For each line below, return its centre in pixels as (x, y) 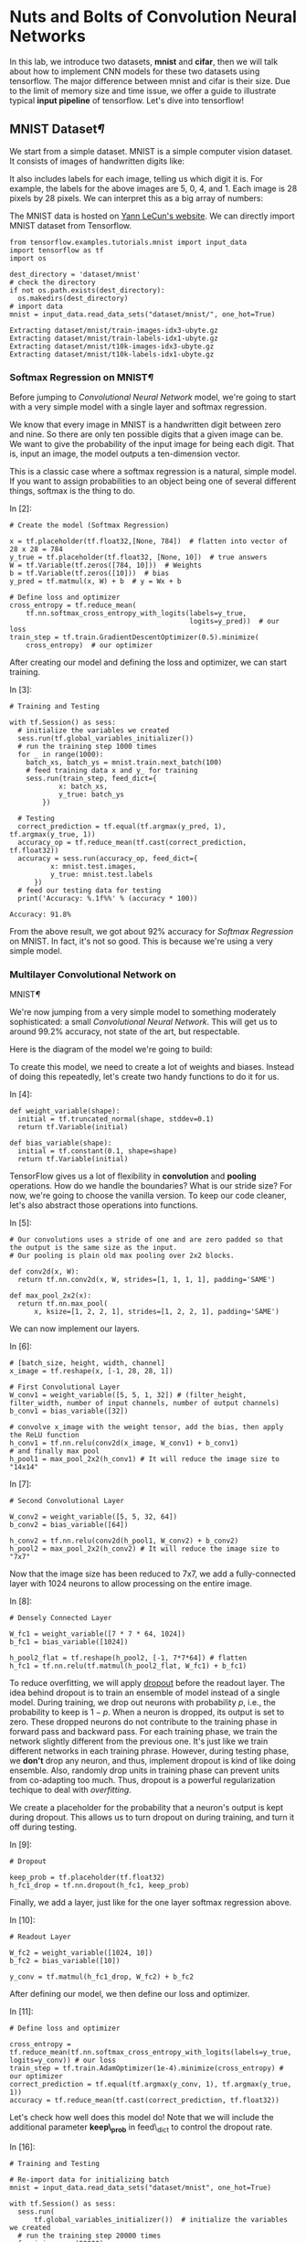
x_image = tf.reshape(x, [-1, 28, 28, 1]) (91, 1372)
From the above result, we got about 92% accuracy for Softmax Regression (152, 932)
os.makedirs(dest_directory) (73, 298)
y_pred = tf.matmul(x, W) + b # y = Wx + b (95, 582)
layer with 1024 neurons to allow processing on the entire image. (131, 1584)
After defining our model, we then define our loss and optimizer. (130, 1994)
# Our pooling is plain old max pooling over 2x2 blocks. (122, 1256)
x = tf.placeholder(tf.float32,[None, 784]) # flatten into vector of (148, 541)
